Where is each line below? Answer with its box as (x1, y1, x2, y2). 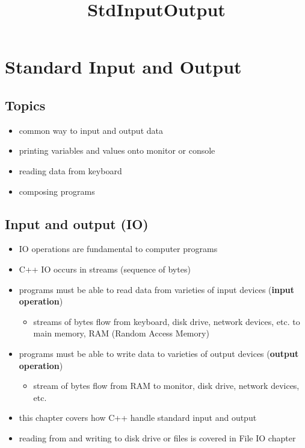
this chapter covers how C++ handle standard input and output (19, 411, 257, 424)
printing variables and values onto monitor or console (19, 144, 215, 157)
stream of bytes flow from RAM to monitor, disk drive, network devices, (33, 379, 300, 392)
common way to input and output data (19, 124, 163, 136)
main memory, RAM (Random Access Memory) (33, 327, 209, 339)
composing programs (19, 185, 95, 197)
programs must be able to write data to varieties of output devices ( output (19, 347, 299, 359)
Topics (5, 95, 46, 114)
